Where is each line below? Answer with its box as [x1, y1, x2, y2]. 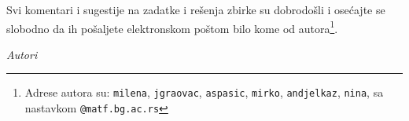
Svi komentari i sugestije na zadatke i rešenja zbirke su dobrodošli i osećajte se [6, 2, 385, 17]
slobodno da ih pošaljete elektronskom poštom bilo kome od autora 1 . [6, 17, 338, 36]
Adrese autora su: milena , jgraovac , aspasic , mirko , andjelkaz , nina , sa [24, 84, 384, 101]
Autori [6, 46, 38, 62]
